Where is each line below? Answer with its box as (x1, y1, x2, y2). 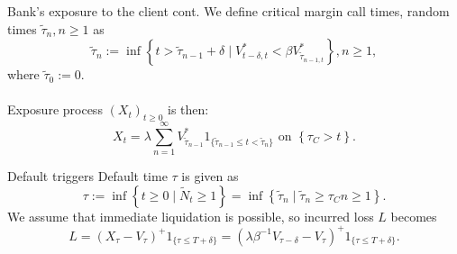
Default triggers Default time (7, 167, 168, 186)
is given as (181, 167, 239, 186)
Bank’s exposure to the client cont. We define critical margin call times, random (7, 2, 450, 20)
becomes (390, 206, 437, 225)
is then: (168, 100, 209, 119)
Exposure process (7, 100, 103, 119)
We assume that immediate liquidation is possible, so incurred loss (7, 206, 374, 225)
